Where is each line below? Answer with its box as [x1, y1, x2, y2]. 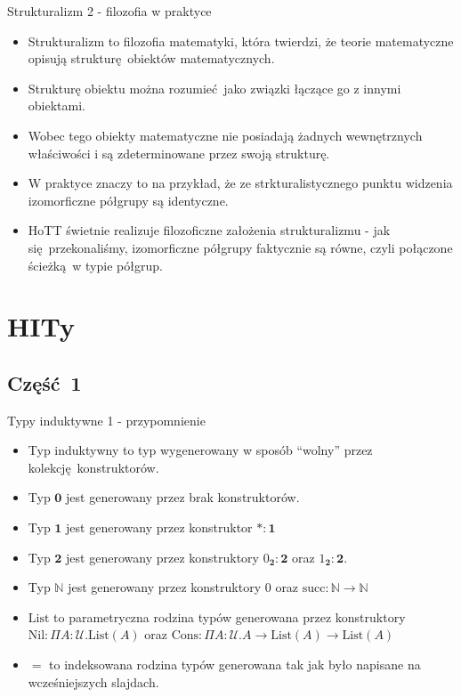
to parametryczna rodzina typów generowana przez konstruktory [53, 607, 406, 626]
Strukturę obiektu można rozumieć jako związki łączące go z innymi [28, 78, 401, 97]
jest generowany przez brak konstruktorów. [66, 488, 300, 507]
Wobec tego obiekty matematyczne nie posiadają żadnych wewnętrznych [28, 126, 423, 144]
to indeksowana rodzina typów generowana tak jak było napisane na [49, 655, 421, 674]
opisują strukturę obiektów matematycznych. [28, 49, 275, 68]
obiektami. [28, 96, 85, 115]
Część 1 [7, 369, 82, 396]
